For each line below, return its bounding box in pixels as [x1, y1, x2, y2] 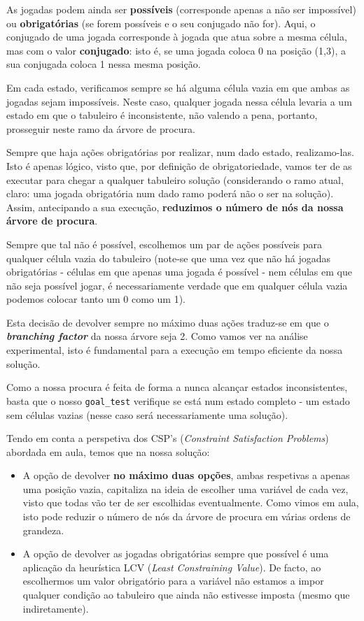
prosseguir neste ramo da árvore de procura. [6, 121, 196, 136]
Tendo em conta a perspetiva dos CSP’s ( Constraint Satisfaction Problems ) [6, 431, 329, 445]
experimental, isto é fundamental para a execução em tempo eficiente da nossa [6, 343, 343, 357]
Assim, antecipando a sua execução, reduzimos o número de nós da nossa [6, 199, 344, 214]
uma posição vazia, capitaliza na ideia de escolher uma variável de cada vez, [22, 481, 349, 496]
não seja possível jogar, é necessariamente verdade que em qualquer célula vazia [6, 278, 348, 292]
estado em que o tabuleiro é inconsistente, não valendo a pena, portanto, [6, 108, 318, 122]
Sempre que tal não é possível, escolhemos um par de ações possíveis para [6, 236, 322, 251]
